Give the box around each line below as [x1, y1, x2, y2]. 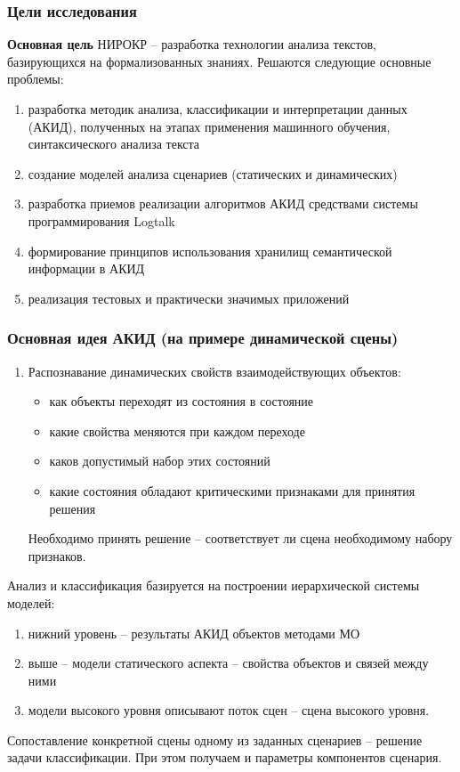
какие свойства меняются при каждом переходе [49, 421, 305, 440]
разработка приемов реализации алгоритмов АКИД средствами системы [28, 194, 418, 213]
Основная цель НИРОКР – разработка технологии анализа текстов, [7, 35, 377, 53]
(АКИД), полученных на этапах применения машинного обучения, [28, 117, 391, 135]
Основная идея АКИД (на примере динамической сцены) [7, 327, 399, 349]
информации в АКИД [28, 259, 145, 278]
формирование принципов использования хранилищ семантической [28, 241, 392, 260]
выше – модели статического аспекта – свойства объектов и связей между [28, 654, 429, 672]
